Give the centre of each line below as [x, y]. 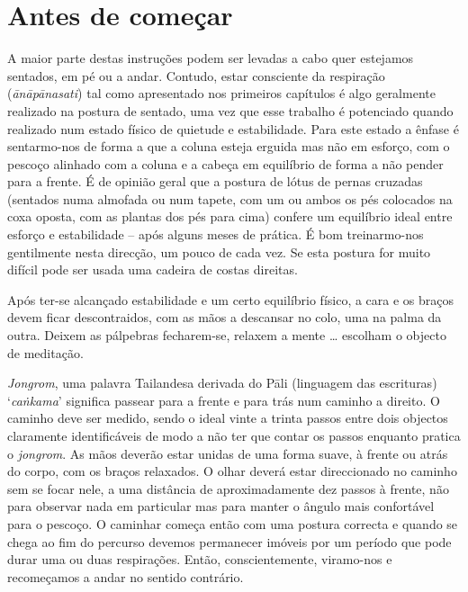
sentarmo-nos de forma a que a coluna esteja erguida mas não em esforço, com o [229, 146]
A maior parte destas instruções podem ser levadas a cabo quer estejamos [211, 58]
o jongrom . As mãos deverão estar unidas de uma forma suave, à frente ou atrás [228, 453]
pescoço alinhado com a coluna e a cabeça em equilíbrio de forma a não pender [225, 163]
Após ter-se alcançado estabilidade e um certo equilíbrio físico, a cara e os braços [231, 299]
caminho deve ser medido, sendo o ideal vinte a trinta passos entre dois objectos [228, 418]
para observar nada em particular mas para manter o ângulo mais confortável [221, 506]
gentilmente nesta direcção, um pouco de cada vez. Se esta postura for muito [219, 251]
